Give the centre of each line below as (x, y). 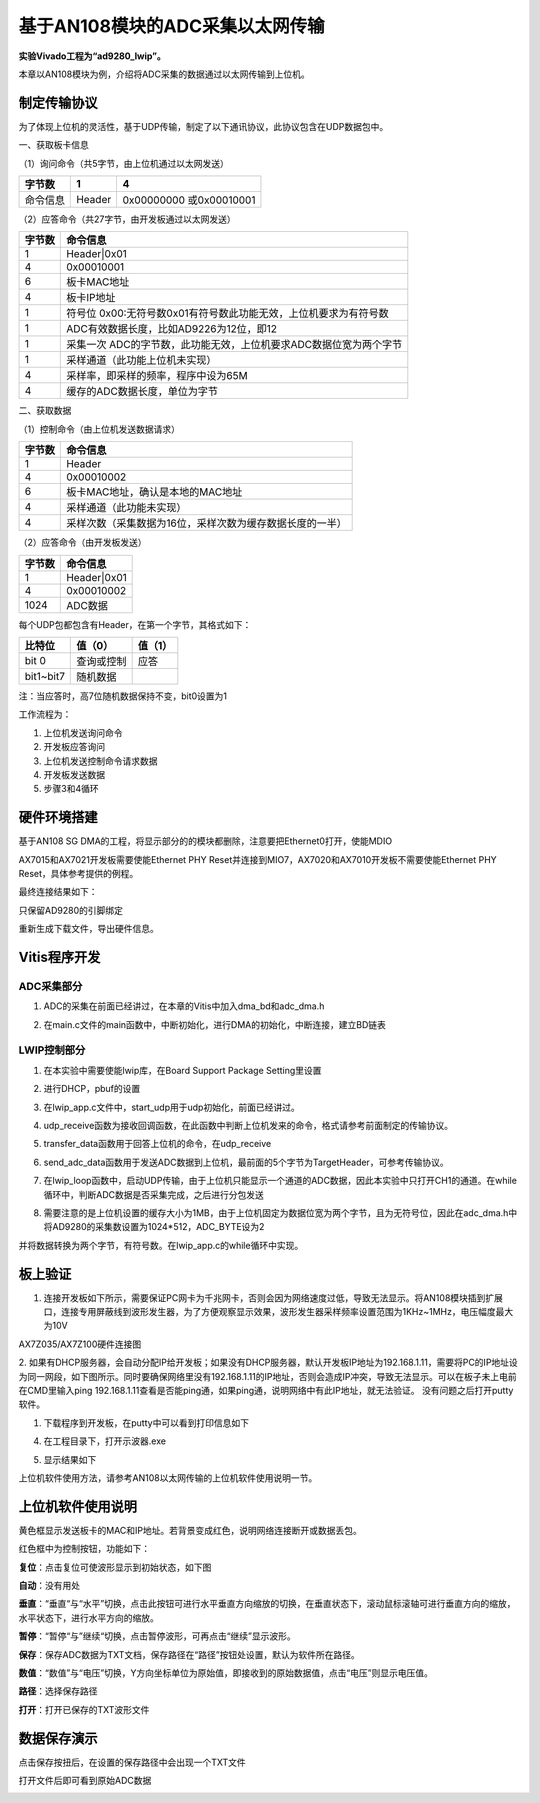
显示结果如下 (70, 1459)
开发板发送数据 (74, 774)
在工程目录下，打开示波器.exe (105, 1441)
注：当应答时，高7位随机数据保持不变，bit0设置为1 (122, 696)
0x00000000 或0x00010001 (189, 200)
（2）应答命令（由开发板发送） (82, 542)
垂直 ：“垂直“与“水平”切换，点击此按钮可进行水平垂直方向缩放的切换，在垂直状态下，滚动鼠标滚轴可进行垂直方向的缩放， (267, 1604)
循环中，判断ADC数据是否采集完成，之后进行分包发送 (153, 1194)
